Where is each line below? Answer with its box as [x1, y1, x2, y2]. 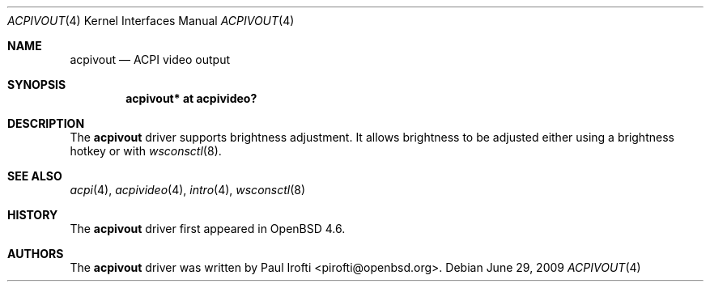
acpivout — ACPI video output [70, 53, 230, 66]
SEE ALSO [7, 169, 62, 183]
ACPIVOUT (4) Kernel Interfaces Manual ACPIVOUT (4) [7, 14, 295, 28]
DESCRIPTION [7, 116, 85, 130]
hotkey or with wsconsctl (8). [70, 144, 222, 158]
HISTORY [7, 208, 58, 222]
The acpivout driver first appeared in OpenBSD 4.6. [70, 222, 346, 235]
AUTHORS [7, 247, 64, 260]
